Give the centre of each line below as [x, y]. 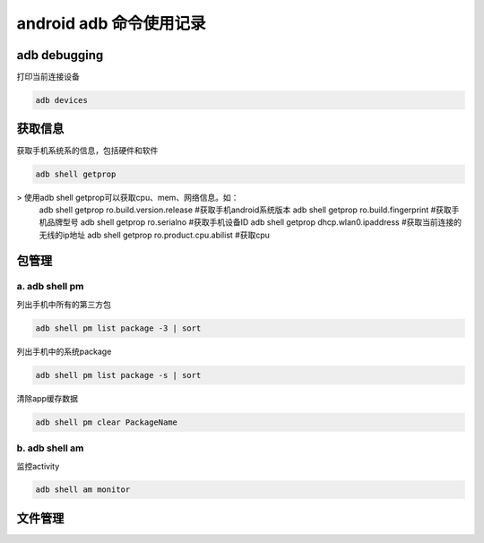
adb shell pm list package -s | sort [118, 375]
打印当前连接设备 [48, 77]
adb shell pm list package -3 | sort [118, 328]
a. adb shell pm [50, 287]
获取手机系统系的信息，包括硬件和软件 [87, 150]
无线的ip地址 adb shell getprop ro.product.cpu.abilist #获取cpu [155, 235]
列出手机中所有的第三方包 [64, 304]
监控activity [38, 466]
